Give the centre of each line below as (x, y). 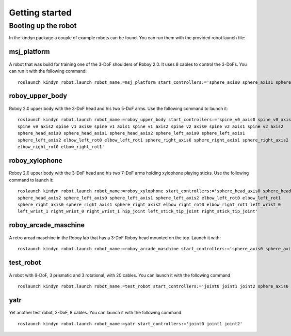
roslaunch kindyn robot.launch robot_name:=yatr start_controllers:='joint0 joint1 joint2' (130, 324)
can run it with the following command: (48, 71)
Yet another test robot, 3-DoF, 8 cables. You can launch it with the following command (95, 313)
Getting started (40, 13)
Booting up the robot (43, 26)
